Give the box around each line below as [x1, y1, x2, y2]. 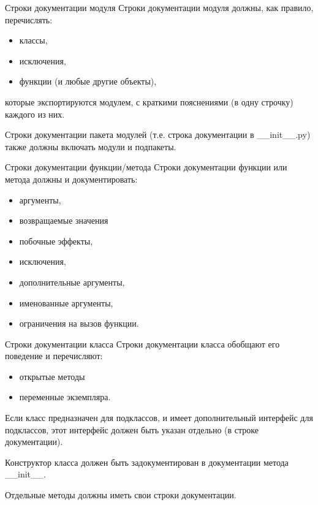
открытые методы [19, 370, 85, 382]
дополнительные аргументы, [19, 275, 125, 288]
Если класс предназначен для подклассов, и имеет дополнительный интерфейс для [5, 411, 313, 424]
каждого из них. [5, 107, 65, 120]
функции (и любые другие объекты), [19, 75, 157, 88]
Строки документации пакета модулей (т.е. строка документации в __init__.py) [5, 128, 311, 141]
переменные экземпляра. [19, 390, 111, 403]
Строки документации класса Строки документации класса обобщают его [5, 337, 280, 350]
